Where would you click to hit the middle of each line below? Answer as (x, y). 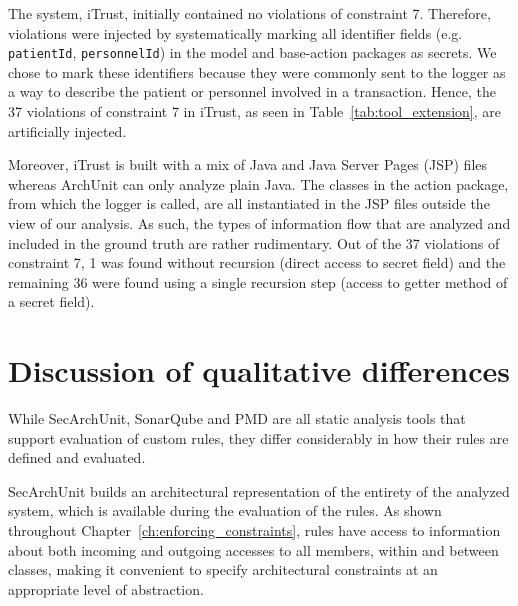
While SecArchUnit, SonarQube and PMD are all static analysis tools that (237, 418)
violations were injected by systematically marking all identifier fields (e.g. (235, 32)
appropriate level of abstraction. (106, 588)
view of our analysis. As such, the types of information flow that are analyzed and (259, 223)
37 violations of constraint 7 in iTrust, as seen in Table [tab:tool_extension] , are (254, 111)
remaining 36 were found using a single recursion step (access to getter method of (258, 281)
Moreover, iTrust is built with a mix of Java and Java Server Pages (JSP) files (248, 164)
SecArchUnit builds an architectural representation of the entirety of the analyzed (259, 490)
